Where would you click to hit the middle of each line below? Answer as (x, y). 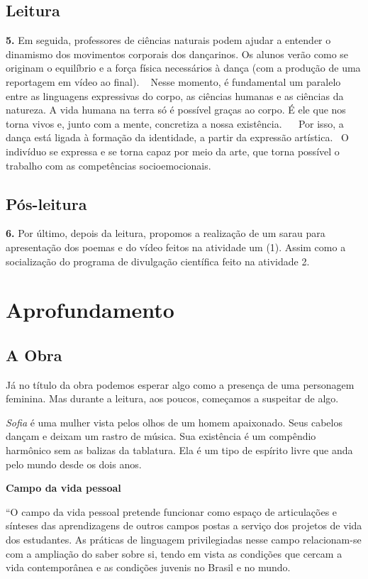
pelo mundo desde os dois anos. (74, 464)
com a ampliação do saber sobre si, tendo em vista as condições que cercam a (174, 553)
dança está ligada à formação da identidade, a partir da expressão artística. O (177, 137)
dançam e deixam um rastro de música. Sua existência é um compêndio (161, 436)
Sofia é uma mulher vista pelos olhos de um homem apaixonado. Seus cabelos (174, 422)
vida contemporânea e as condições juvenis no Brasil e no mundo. (148, 567)
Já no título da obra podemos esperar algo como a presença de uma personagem (180, 384)
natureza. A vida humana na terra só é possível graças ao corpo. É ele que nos (176, 110)
